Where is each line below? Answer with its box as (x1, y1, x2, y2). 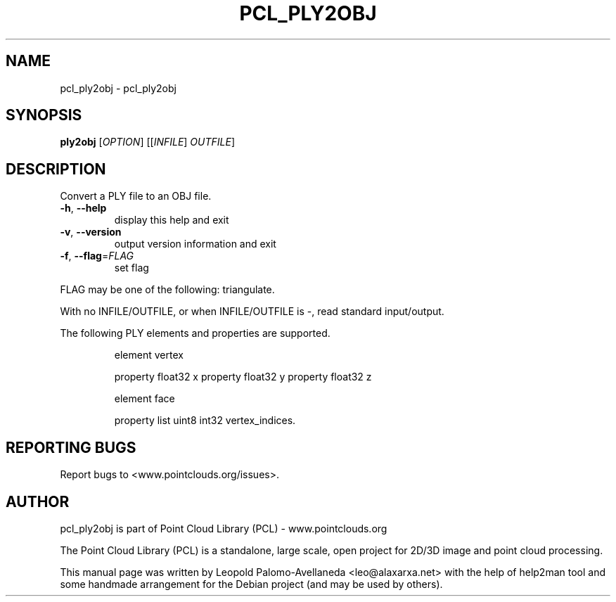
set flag (114, 262, 149, 274)
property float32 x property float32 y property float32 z (114, 371, 372, 383)
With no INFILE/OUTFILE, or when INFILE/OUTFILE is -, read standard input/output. (60, 305, 444, 318)
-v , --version (60, 226, 122, 238)
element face (114, 392, 175, 405)
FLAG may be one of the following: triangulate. (60, 283, 275, 296)
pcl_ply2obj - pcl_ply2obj (60, 82, 177, 94)
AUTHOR (6, 492, 70, 511)
